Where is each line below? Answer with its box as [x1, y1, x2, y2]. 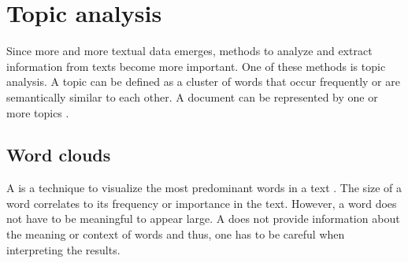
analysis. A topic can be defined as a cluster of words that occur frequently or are [6, 73, 400, 90]
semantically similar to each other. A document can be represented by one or [6, 88, 378, 105]
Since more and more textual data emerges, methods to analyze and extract [6, 43, 373, 59]
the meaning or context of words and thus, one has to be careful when [6, 226, 345, 243]
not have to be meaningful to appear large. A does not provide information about [6, 210, 400, 227]
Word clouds [6, 143, 111, 167]
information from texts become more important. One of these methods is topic [6, 57, 386, 74]
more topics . [6, 104, 69, 120]
